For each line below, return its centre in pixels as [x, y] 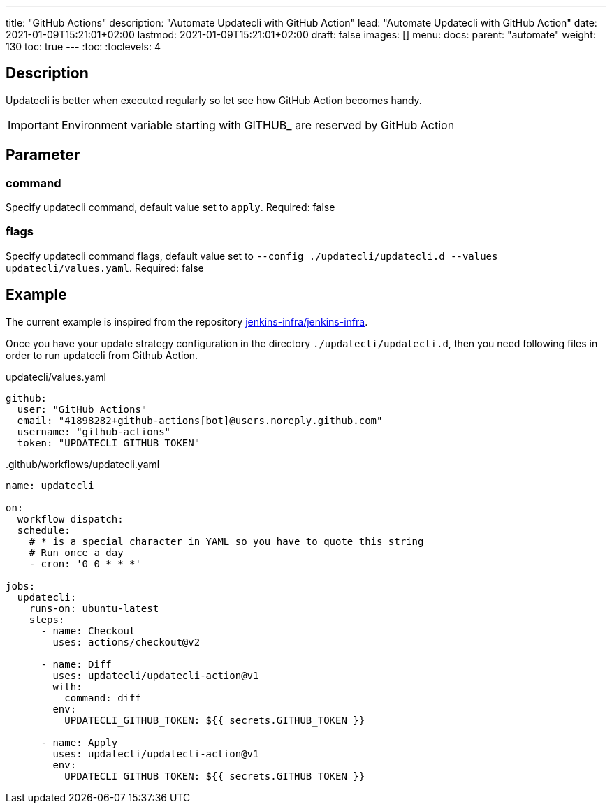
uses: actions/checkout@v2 [126, 642]
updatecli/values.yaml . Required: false [105, 268]
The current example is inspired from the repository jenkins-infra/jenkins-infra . [187, 321]
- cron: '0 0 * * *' [85, 563]
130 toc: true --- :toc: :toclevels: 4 [83, 46]
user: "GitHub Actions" [82, 409]
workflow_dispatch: [70, 519]
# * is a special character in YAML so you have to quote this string [226, 541]
